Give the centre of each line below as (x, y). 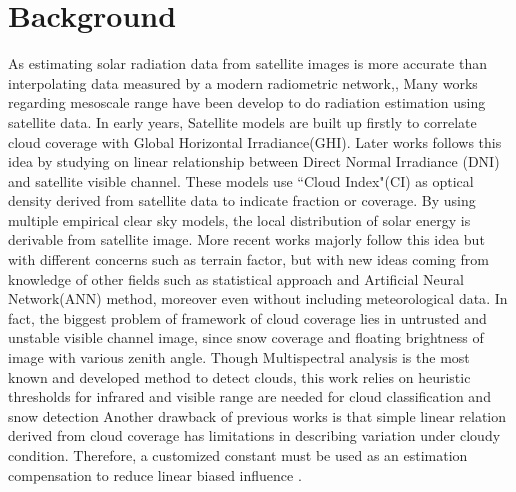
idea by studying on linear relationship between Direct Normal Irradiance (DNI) (254, 161)
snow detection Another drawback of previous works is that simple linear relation (257, 415)
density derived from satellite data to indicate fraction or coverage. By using (242, 200)
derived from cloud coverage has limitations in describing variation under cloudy (254, 435)
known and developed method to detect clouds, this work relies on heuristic (239, 376)
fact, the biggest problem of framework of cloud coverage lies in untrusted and (247, 317)
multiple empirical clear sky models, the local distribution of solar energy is (239, 219)
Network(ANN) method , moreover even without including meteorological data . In (258, 298)
